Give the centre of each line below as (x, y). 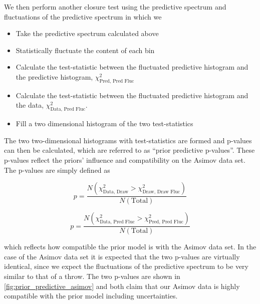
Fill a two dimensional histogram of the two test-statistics (104, 123)
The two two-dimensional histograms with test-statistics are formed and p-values (128, 140)
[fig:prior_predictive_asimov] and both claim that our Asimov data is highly (122, 286)
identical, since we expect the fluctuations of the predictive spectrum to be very (126, 266)
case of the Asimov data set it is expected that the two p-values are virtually (122, 256)
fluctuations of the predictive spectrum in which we (83, 16)
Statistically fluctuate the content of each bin (85, 50)
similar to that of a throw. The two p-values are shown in (92, 276)
